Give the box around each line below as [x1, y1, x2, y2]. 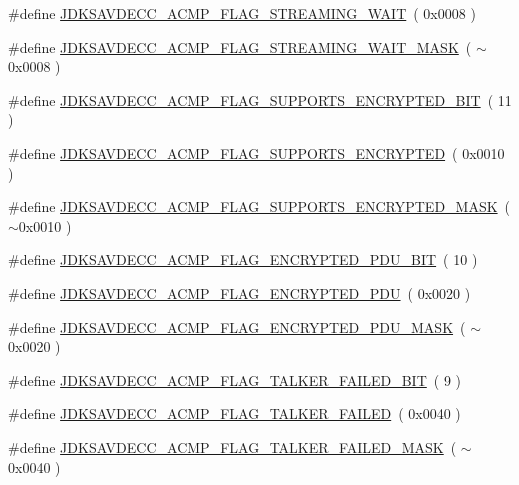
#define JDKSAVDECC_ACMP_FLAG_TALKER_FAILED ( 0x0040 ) [8, 403, 461, 424]
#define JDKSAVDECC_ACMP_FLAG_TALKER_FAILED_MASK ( [8, 436, 457, 457]
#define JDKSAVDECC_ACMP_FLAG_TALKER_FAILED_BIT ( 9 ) [8, 369, 461, 390]
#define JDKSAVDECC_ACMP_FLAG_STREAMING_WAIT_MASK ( [8, 36, 472, 57]
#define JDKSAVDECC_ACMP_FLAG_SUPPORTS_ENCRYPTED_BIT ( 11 [8, 89, 512, 110]
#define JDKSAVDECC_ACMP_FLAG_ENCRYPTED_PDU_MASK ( [8, 316, 466, 337]
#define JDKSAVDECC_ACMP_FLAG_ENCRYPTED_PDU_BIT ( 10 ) [8, 249, 478, 270]
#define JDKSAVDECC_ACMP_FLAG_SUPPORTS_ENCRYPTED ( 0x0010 [8, 142, 505, 163]
